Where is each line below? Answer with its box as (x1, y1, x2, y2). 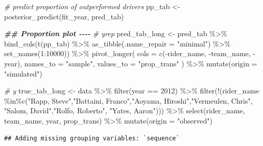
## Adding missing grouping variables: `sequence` (4, 134, 180, 142)
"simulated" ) (4, 68, 42, 79)
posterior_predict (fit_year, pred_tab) (4, 11, 124, 21)
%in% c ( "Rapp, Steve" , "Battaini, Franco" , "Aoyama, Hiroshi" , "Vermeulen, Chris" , (4, 95, 253, 106)
